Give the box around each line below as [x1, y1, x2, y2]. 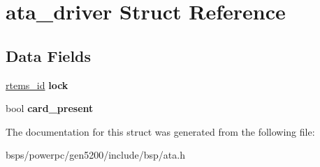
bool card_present [6, 101, 94, 116]
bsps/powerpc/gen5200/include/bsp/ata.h [6, 148, 185, 162]
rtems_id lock [6, 77, 68, 92]
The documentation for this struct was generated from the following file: [6, 124, 315, 138]
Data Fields [6, 45, 92, 66]
